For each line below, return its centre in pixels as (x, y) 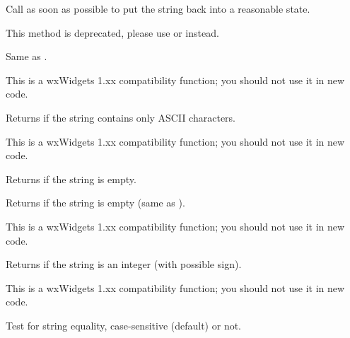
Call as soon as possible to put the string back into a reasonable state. (158, 8)
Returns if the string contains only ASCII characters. (121, 117)
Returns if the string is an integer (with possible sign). (124, 264)
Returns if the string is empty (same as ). (95, 203)
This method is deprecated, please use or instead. (112, 32)
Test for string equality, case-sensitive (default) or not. (124, 325)
